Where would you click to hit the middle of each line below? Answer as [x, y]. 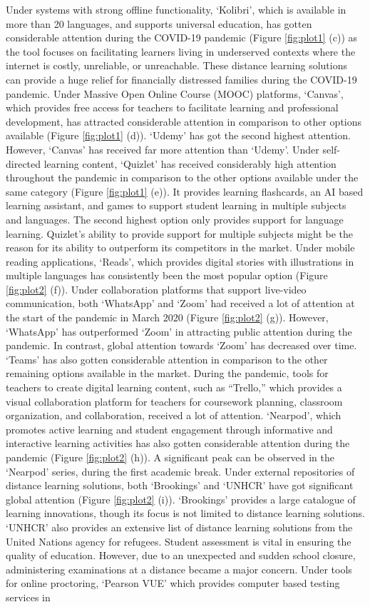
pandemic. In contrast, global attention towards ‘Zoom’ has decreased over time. [181, 345]
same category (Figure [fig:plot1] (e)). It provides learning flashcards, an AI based [185, 191]
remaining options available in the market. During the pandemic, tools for [167, 373]
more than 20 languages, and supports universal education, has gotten [159, 23]
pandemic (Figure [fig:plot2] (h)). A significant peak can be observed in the [170, 457]
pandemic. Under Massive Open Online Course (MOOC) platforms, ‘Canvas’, [175, 93]
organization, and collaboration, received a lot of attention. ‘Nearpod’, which [174, 415]
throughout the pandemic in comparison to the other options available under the [182, 177]
